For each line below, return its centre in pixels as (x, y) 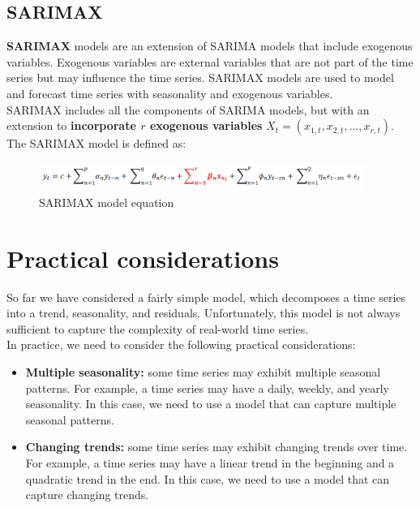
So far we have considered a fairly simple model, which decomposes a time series (206, 297)
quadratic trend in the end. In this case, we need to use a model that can (208, 478)
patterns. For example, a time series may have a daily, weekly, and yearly (207, 387)
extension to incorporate (71, 125)
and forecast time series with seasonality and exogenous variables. (170, 93)
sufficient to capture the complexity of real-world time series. (158, 328)
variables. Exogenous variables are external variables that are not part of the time (210, 61)
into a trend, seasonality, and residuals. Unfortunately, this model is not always (204, 313)
